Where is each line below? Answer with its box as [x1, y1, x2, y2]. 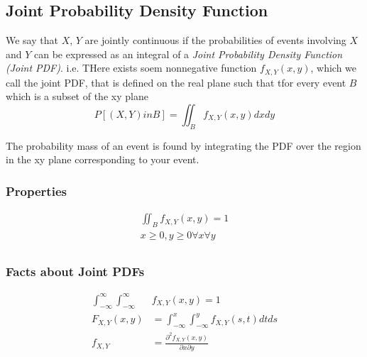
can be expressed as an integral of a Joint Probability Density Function [34, 46, 343, 61]
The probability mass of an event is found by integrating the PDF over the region [6, 138, 361, 153]
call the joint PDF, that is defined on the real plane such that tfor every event [6, 75, 346, 89]
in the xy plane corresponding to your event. [6, 152, 199, 167]
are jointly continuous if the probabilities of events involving [84, 33, 346, 48]
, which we [310, 60, 357, 75]
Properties [6, 182, 67, 199]
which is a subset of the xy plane [6, 89, 148, 104]
